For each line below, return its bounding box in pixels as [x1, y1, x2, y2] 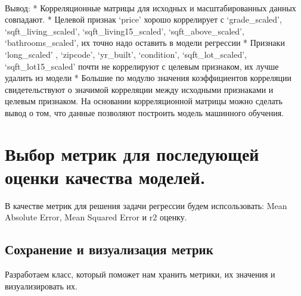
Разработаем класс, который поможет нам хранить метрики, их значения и [5, 268, 275, 281]
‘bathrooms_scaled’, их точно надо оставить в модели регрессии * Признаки [5, 36, 285, 49]
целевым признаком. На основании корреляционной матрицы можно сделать [5, 95, 283, 107]
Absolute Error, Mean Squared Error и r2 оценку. [5, 211, 187, 223]
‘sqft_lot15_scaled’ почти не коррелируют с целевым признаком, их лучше [5, 60, 279, 72]
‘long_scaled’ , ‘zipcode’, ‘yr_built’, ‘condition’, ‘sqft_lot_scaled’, [5, 48, 247, 60]
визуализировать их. [5, 279, 77, 292]
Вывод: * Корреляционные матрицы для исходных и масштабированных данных [5, 1, 296, 14]
